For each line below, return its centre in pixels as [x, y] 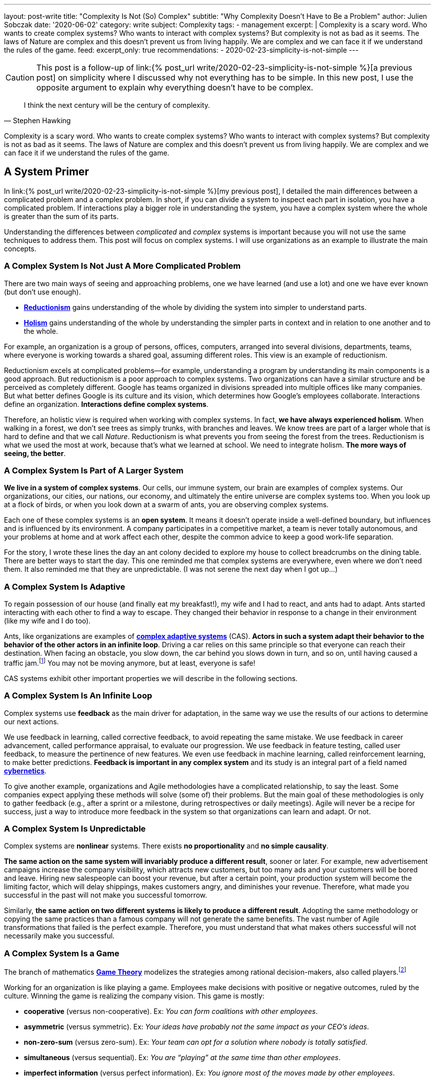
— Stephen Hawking [37, 120]
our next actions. [32, 721]
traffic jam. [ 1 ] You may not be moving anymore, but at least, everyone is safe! [130, 662]
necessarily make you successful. [59, 936]
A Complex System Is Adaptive [65, 586]
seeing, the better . [35, 453]
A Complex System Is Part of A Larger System [94, 470]
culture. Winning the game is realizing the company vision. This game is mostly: [134, 996]
